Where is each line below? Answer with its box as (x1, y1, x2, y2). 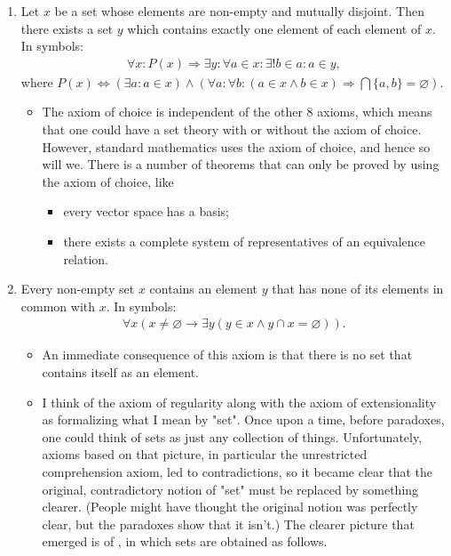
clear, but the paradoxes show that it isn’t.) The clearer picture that (42, 514, 415, 533)
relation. (63, 249, 109, 268)
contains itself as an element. (42, 362, 199, 381)
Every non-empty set (20, 279, 135, 298)
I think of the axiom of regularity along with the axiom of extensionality (42, 392, 437, 411)
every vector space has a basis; (63, 202, 230, 221)
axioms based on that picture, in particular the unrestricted (42, 445, 368, 463)
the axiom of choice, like (42, 172, 174, 190)
